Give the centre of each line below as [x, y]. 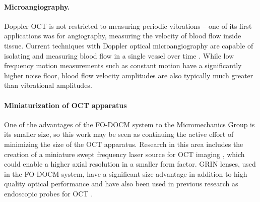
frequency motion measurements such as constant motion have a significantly [123, 65]
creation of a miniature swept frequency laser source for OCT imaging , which [124, 154]
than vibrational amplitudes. [48, 85]
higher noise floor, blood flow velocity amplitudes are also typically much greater [129, 75]
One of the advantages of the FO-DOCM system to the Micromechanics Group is [129, 124]
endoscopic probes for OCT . [49, 193]
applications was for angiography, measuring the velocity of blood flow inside [123, 36]
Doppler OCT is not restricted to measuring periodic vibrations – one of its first [128, 26]
